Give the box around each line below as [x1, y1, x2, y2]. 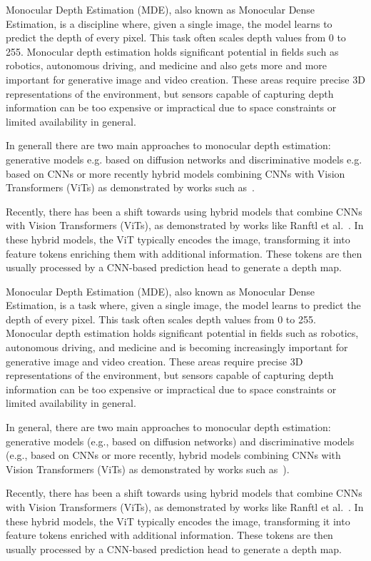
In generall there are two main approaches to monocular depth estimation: [6, 138, 331, 153]
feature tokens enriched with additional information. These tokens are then [6, 527, 333, 542]
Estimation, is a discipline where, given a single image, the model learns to [6, 16, 332, 31]
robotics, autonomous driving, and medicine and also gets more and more [6, 58, 327, 73]
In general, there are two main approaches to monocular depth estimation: [6, 420, 331, 435]
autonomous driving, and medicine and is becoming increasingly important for [6, 340, 348, 355]
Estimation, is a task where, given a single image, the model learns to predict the [6, 298, 361, 313]
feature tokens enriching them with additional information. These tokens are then [6, 246, 362, 261]
